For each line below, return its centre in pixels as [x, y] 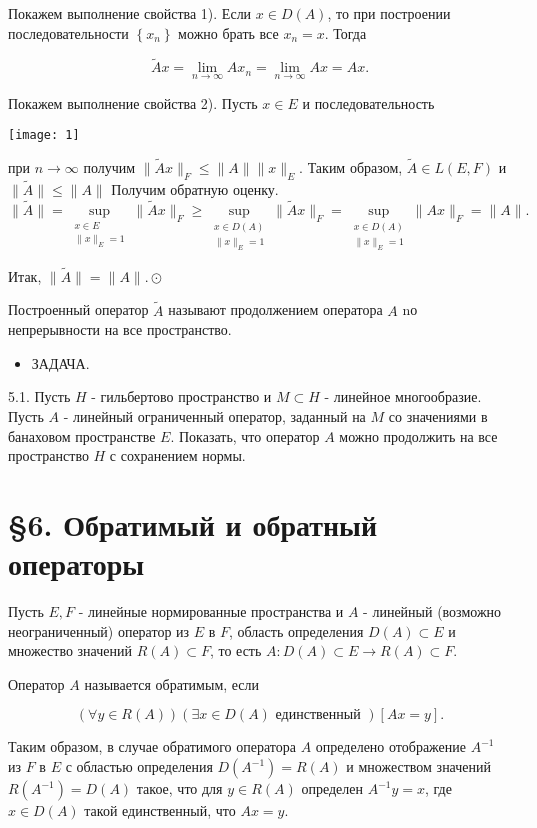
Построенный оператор [78, 309]
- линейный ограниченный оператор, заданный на [214, 415]
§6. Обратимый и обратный [193, 523]
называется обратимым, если [172, 683]
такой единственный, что [160, 810]
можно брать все [228, 32]
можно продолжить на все [418, 435]
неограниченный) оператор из [99, 630]
